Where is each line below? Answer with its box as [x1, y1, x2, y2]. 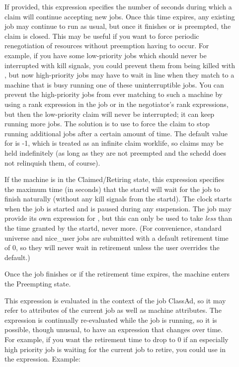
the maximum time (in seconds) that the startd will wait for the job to [4, 183, 220, 194]
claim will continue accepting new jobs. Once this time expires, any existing [4, 11, 235, 21]
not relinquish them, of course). [4, 157, 100, 168]
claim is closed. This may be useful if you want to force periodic [4, 30, 199, 41]
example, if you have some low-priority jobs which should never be [4, 50, 207, 60]
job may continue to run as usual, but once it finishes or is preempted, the [4, 21, 231, 31]
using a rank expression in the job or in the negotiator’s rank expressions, [4, 98, 229, 109]
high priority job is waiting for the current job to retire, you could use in [4, 344, 226, 354]
